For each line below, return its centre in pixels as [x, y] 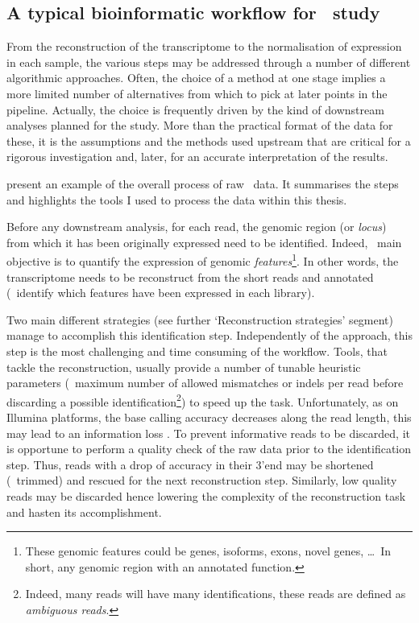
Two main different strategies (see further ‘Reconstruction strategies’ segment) [200, 319]
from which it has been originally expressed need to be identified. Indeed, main [204, 242]
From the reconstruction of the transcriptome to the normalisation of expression [204, 46]
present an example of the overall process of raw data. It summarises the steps [203, 183]
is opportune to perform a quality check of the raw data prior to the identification [209, 449]
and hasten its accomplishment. [84, 512]
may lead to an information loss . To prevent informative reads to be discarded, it [209, 433]
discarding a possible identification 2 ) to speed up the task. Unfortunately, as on [203, 400]
